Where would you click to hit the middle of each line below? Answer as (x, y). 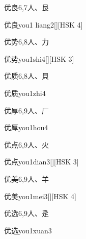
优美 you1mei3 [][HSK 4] (40, 196)
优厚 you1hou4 (26, 127)
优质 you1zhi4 (25, 93)
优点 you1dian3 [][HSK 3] (41, 162)
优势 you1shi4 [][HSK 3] (39, 58)
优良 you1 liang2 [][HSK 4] (44, 24)
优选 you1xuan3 (28, 230)
